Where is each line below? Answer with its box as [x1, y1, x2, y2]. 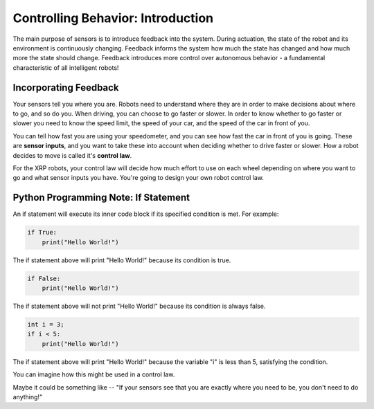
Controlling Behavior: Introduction [12, 10, 214, 26]
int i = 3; [27, 320, 64, 328]
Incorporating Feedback [12, 82, 119, 93]
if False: [27, 274, 61, 282]
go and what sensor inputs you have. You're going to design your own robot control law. [12, 174, 265, 182]
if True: [27, 228, 57, 237]
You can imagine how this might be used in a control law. [12, 370, 175, 379]
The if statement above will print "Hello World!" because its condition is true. [12, 256, 231, 264]
